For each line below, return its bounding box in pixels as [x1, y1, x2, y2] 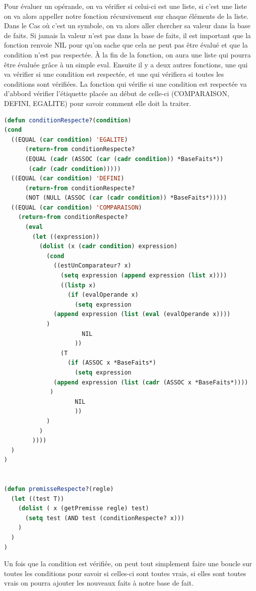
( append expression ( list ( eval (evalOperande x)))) [53, 311, 231, 318]
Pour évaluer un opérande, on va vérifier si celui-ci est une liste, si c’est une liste [4, 1, 247, 11]
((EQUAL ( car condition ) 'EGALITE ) [11, 136, 128, 143]
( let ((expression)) [32, 233, 100, 240]
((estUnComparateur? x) [53, 262, 131, 269]
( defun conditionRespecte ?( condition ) [4, 116, 131, 124]
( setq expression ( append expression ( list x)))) [60, 272, 227, 279]
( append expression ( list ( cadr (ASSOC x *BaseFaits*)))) [53, 378, 249, 386]
